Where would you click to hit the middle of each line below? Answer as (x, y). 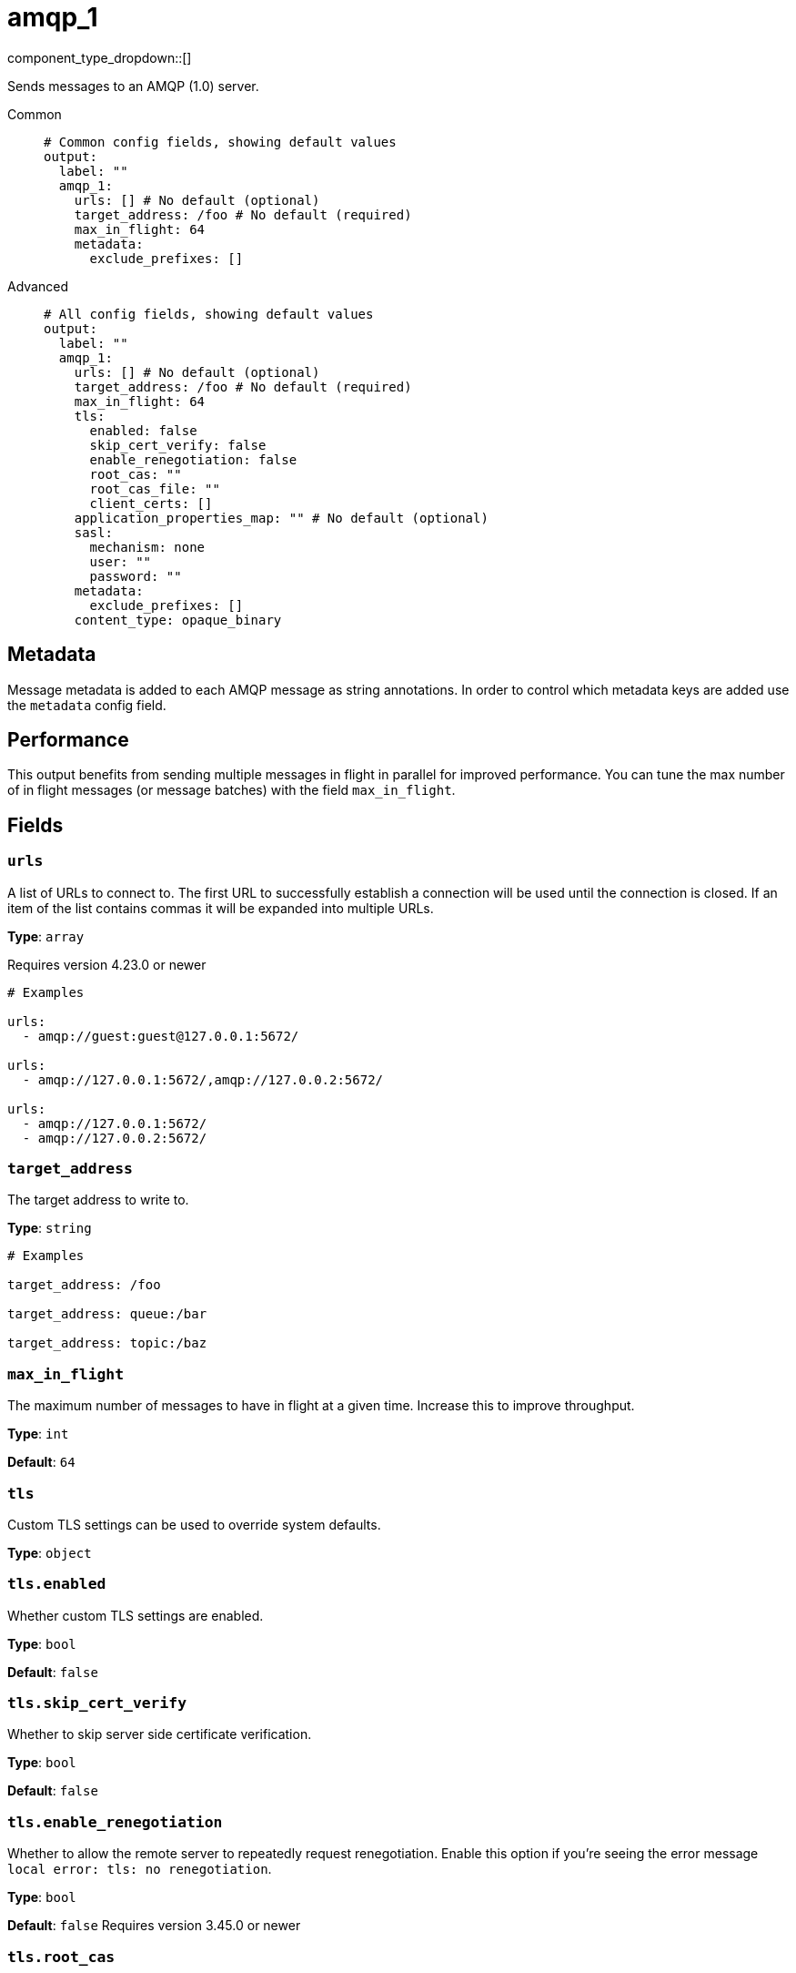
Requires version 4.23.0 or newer (107, 964)
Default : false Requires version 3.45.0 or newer (154, 1926)
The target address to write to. (98, 1200)
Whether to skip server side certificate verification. (160, 1734)
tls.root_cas (61, 1957)
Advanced (38, 286)
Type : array (46, 936)
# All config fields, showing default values (209, 314)
